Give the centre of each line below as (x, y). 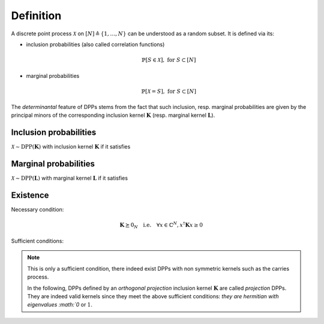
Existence (30, 196)
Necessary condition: (37, 210)
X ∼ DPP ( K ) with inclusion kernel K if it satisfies (71, 147)
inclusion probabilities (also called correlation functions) (95, 44)
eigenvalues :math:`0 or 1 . (60, 305)
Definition (36, 16)
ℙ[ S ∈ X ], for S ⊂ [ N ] (169, 60)
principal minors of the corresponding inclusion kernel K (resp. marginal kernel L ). (113, 115)
